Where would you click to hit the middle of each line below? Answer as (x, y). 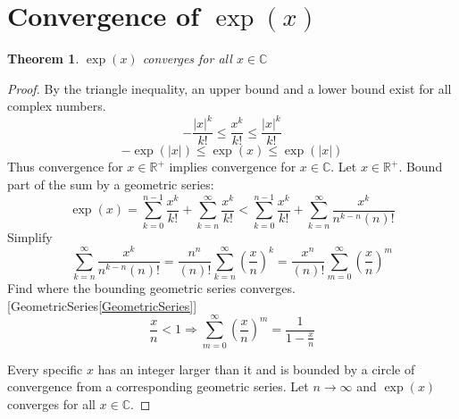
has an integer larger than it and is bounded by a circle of (256, 369)
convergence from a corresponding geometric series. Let (158, 386)
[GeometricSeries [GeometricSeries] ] (102, 305)
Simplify (30, 236)
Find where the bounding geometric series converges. (151, 288)
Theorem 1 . (43, 59)
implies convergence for (233, 167)
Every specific (45, 369)
